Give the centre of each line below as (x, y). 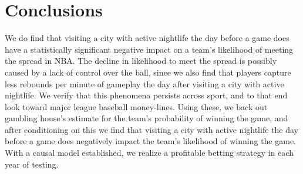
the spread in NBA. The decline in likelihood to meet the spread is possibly (141, 61)
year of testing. (32, 164)
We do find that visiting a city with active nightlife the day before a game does (147, 38)
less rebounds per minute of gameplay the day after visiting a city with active (144, 83)
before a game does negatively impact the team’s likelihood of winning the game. (151, 141)
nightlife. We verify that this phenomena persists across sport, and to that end (146, 95)
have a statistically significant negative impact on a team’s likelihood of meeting (149, 49)
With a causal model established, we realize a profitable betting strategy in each (149, 153)
